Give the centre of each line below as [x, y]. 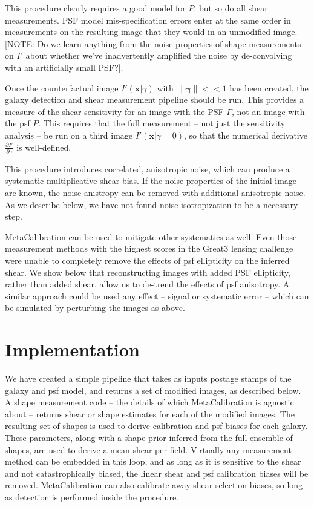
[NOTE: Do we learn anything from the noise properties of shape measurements [153, 43]
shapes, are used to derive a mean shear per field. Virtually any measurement [148, 449]
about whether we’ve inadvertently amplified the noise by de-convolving [159, 55]
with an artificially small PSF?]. [64, 67]
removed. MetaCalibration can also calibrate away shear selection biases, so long [154, 485]
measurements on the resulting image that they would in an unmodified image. [151, 32]
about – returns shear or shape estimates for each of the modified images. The [150, 414]
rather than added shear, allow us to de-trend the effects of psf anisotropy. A [147, 284]
